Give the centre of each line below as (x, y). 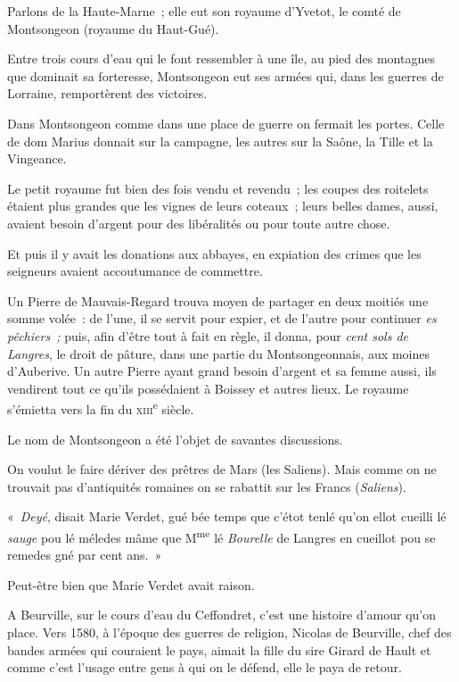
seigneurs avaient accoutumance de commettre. (135, 271)
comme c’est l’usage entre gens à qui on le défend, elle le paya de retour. (205, 667)
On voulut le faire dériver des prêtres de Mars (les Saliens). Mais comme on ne (222, 469)
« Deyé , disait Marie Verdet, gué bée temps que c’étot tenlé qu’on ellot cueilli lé (227, 516)
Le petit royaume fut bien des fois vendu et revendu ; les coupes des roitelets (218, 188)
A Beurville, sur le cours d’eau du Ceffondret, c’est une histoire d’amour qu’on (222, 615)
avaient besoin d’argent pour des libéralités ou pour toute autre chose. (199, 223)
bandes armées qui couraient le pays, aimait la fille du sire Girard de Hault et (219, 649)
